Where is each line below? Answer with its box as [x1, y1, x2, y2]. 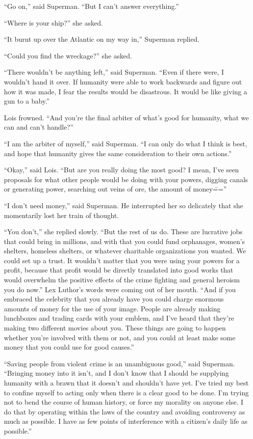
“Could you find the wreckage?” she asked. [4, 50, 132, 60]
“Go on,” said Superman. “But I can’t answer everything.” [4, 1, 179, 11]
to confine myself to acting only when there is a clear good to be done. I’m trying [4, 387, 249, 397]
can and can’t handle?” [4, 122, 74, 132]
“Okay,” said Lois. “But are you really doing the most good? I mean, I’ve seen [4, 165, 239, 175]
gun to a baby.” [4, 96, 50, 106]
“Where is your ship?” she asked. [4, 17, 103, 27]
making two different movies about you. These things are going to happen [4, 323, 226, 333]
